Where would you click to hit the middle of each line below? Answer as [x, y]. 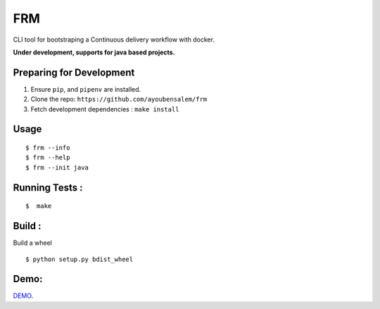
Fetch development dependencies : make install [105, 109]
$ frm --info [48, 148]
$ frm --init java [57, 167]
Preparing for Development [74, 72]
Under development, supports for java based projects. [94, 52]
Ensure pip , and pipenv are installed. [86, 89]
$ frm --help [48, 158]
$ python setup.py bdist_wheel [80, 259]
